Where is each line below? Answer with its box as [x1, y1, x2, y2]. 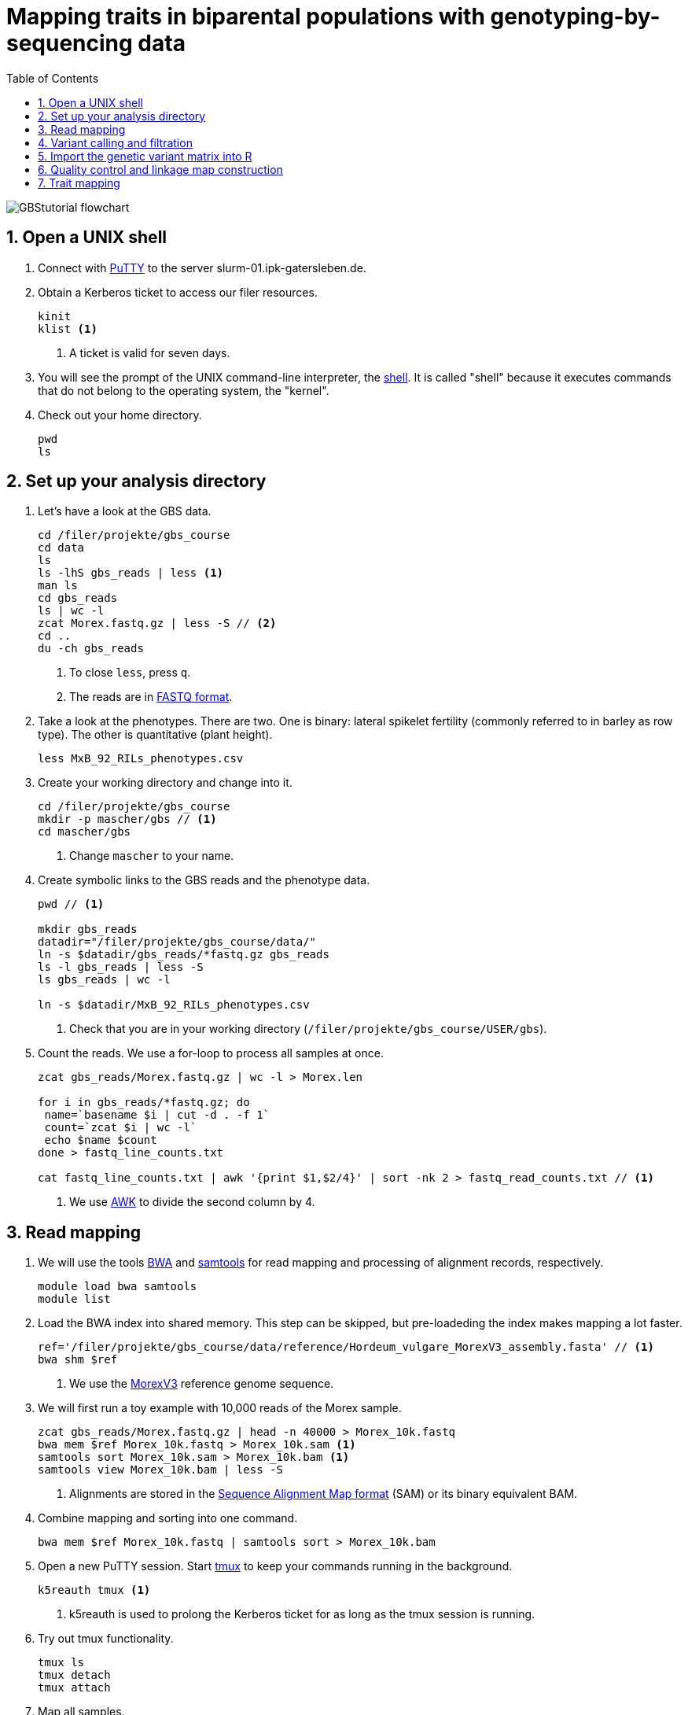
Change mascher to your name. [69, 849, 234, 863]
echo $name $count [44, 1134, 157, 1147]
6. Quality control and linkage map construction [38, 162, 283, 176]
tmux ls [38, 1656, 85, 1669]
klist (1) [38, 322, 97, 335]
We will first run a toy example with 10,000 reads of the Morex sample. [38, 1401, 402, 1415]
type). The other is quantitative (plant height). [38, 728, 273, 742]
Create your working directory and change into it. [38, 776, 292, 790]
